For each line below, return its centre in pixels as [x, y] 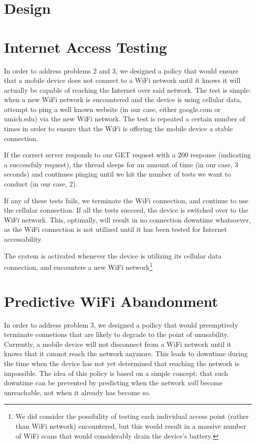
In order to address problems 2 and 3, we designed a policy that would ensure [121, 70]
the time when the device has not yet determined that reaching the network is [122, 363]
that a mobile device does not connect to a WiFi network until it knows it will [122, 80]
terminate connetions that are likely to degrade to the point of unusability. [116, 334]
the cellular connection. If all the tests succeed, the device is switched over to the [126, 210]
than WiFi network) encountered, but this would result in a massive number [131, 425]
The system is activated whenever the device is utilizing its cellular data [113, 255]
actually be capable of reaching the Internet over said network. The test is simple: [128, 90]
